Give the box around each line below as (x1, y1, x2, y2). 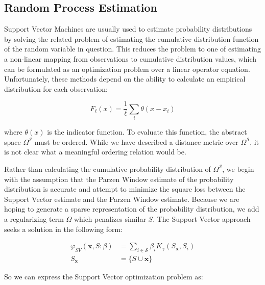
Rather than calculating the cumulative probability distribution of (4, 163, 211, 174)
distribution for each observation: (4, 83, 108, 94)
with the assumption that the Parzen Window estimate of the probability (4, 173, 234, 184)
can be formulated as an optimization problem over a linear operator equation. (4, 63, 250, 74)
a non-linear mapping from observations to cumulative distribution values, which (4, 53, 257, 64)
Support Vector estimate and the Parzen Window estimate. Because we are (4, 193, 239, 204)
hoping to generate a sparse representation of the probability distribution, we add (4, 203, 259, 214)
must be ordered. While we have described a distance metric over (34, 136, 238, 147)
